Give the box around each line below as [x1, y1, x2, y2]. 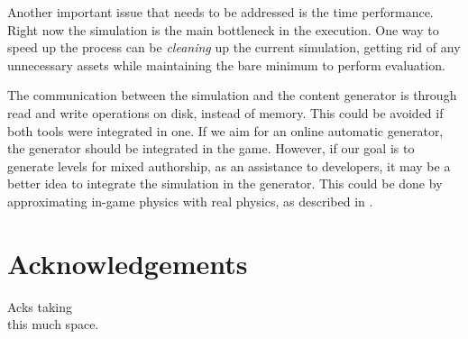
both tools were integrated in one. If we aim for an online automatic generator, [7, 121, 444, 140]
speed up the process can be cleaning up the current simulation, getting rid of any [7, 38, 461, 57]
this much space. [7, 315, 99, 334]
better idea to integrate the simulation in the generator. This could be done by [7, 174, 443, 193]
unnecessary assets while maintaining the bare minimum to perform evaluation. [7, 55, 445, 74]
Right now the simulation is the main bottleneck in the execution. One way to [7, 20, 439, 39]
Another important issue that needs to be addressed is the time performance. [7, 3, 434, 21]
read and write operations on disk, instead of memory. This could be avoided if [7, 103, 444, 122]
